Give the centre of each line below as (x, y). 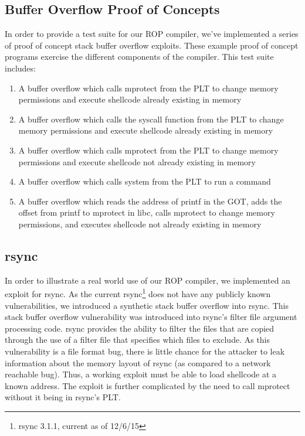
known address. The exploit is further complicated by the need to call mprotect (148, 385)
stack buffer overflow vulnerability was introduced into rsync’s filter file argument (151, 317)
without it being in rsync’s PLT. (63, 397)
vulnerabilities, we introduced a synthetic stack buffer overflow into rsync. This (147, 305)
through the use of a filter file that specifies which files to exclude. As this (138, 340)
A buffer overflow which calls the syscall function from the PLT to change (151, 119)
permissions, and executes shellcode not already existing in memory (140, 224)
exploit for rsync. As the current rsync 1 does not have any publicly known (138, 293)
